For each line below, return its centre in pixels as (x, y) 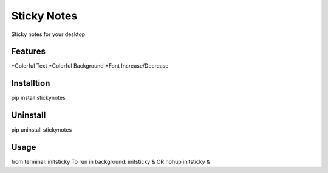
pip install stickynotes (39, 98)
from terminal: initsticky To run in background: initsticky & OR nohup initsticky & (111, 162)
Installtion (31, 83)
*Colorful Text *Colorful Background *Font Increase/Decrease (90, 66)
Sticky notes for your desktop (48, 34)
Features (28, 51)
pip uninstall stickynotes (42, 130)
